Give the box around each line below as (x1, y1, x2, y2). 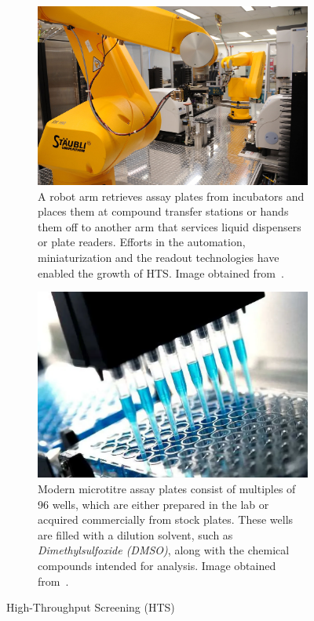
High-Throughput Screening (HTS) (6, 599, 175, 616)
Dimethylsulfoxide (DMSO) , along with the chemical (38, 542, 290, 558)
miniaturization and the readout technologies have (38, 249, 279, 266)
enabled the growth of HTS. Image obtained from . (38, 264, 284, 281)
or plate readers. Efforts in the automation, (38, 234, 246, 250)
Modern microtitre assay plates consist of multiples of (38, 481, 296, 497)
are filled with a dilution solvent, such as (38, 526, 233, 543)
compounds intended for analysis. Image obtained (38, 557, 276, 573)
